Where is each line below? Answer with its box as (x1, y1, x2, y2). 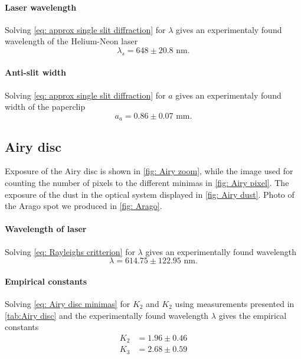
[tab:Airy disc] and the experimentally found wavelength (5, 309, 209, 321)
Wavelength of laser (5, 223, 87, 235)
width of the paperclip (5, 100, 86, 113)
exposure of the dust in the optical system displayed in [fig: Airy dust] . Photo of (5, 188, 295, 200)
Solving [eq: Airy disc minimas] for (5, 297, 130, 309)
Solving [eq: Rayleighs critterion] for (5, 245, 135, 257)
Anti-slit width (5, 66, 66, 79)
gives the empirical (218, 309, 287, 321)
